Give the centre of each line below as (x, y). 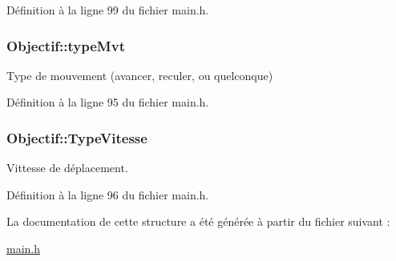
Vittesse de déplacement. (67, 168)
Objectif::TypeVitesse (77, 137)
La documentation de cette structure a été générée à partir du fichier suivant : (198, 221)
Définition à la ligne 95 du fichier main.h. (108, 102)
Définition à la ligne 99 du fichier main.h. (108, 10)
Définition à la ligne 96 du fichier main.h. (108, 194)
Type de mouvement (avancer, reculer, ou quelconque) (140, 75)
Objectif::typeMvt (66, 45)
